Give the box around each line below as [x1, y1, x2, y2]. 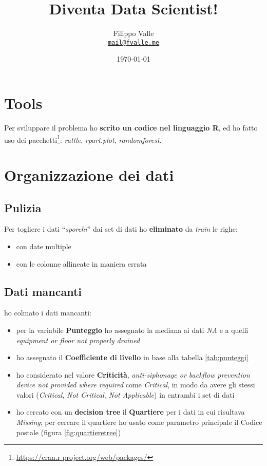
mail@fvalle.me [107, 39, 160, 46]
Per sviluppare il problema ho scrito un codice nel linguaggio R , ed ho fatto [4, 122, 258, 133]
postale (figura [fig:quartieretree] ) [16, 426, 121, 437]
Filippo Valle [113, 28, 154, 39]
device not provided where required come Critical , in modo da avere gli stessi [16, 379, 255, 390]
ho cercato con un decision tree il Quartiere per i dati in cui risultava [16, 406, 245, 417]
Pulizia [4, 199, 42, 215]
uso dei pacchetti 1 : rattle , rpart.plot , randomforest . [4, 133, 162, 145]
